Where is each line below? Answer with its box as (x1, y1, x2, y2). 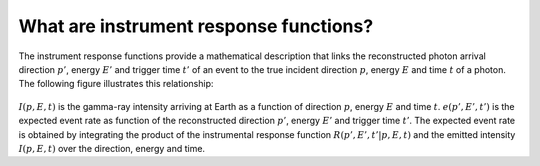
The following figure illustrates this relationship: (18, 78, 214, 90)
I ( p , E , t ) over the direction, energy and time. (18, 142, 205, 154)
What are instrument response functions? (18, 15, 374, 37)
